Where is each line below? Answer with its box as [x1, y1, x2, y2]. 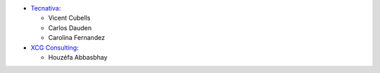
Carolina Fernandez [48, 34, 106, 42]
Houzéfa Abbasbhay [48, 53, 108, 61]
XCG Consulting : [30, 43, 79, 52]
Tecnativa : [30, 4, 61, 12]
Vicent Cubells [48, 14, 91, 22]
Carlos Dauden [48, 23, 91, 32]
